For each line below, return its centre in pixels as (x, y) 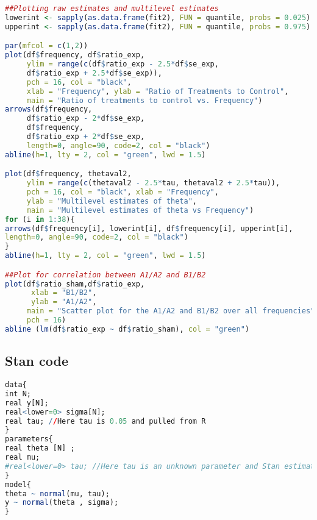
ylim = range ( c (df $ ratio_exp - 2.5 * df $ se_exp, (123, 64)
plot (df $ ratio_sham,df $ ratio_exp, (75, 284)
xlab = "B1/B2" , (64, 293)
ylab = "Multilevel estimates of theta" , (112, 201)
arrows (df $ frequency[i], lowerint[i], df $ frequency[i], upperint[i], (149, 228)
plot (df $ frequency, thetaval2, (68, 174)
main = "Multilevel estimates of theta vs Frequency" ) (140, 210)
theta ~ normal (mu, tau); (57, 493)
